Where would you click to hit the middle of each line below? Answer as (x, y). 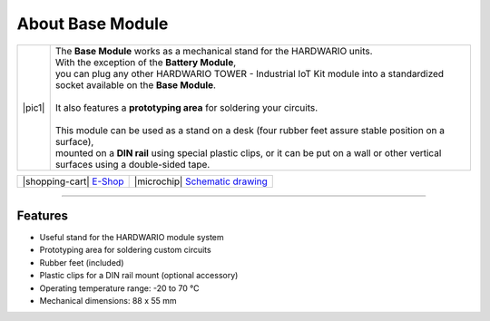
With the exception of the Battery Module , (146, 62)
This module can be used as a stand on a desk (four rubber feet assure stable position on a (250, 130)
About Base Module (93, 24)
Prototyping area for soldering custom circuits (126, 250)
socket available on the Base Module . (136, 84)
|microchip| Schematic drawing (201, 181)
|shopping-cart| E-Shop (73, 181)
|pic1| (34, 107)
